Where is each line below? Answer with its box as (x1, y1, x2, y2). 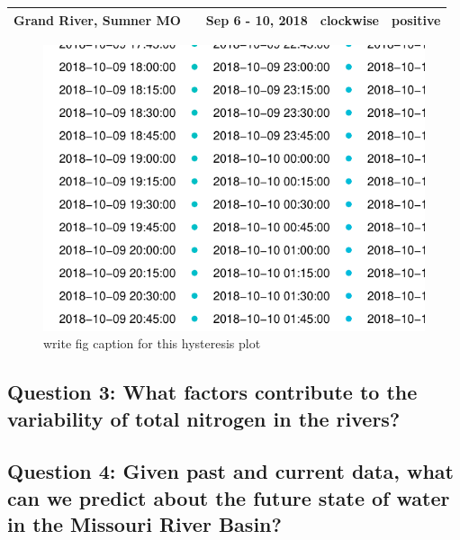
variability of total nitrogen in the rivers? (7, 404, 401, 432)
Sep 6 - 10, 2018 (205, 10, 308, 29)
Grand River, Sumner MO (14, 10, 181, 29)
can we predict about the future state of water (7, 483, 450, 511)
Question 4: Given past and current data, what (7, 457, 454, 485)
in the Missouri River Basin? (7, 510, 282, 538)
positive (391, 10, 441, 29)
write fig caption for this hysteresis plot (43, 334, 261, 353)
